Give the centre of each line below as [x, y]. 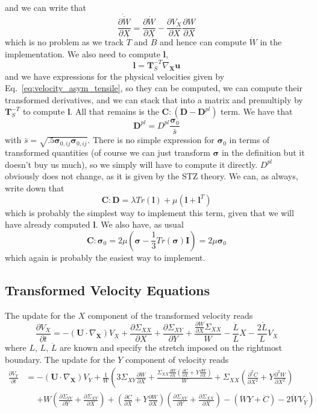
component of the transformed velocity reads [170, 315]
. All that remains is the [115, 111]
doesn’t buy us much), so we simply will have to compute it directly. [131, 164]
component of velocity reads [177, 359]
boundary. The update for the [60, 359]
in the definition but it [263, 152]
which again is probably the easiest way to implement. [105, 257]
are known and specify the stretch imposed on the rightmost [171, 347]
